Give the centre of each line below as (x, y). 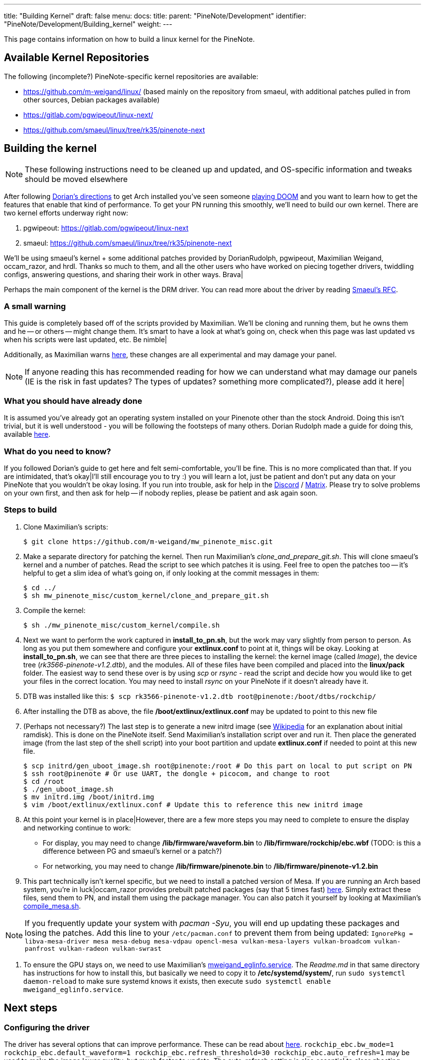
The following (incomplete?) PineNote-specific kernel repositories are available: (131, 76)
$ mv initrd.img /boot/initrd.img (89, 797)
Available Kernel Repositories (77, 58)
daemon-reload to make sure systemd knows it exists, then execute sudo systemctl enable (177, 981)
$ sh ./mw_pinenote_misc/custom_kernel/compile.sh (122, 625)
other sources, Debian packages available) (91, 99)
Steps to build (31, 510)
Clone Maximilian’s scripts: (66, 527)
